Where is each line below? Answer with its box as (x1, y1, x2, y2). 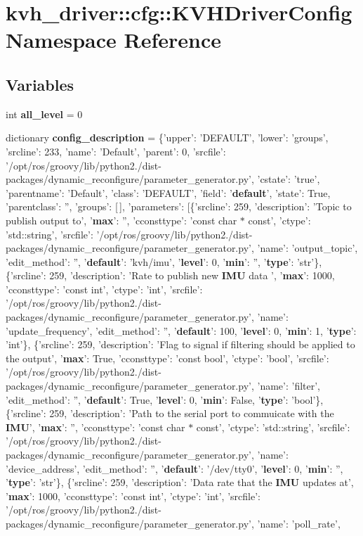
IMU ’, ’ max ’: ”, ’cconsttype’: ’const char (6, 419, 185, 434)
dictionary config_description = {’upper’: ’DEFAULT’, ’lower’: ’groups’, (6, 130, 329, 145)
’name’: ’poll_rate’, (257, 516, 341, 530)
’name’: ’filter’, (257, 378, 320, 393)
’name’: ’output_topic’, (257, 241, 358, 255)
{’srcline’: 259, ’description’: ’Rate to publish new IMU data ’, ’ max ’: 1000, (6, 268, 335, 283)
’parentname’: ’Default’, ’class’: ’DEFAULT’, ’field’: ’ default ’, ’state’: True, (6, 185, 331, 200)
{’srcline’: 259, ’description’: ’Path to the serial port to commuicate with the (6, 406, 334, 421)
